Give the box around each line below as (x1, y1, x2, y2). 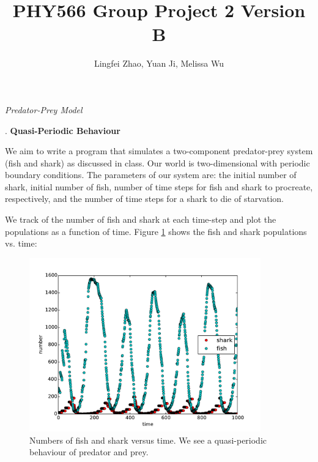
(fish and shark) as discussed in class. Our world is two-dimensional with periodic (5, 156, 310, 169)
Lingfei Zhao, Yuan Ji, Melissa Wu (94, 57, 224, 70)
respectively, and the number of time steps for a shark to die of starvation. (5, 192, 284, 205)
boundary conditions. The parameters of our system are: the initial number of (5, 168, 297, 181)
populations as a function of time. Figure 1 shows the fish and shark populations (5, 225, 307, 237)
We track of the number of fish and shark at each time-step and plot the (5, 213, 276, 226)
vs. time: (5, 237, 37, 250)
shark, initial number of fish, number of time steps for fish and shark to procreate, (5, 180, 313, 193)
